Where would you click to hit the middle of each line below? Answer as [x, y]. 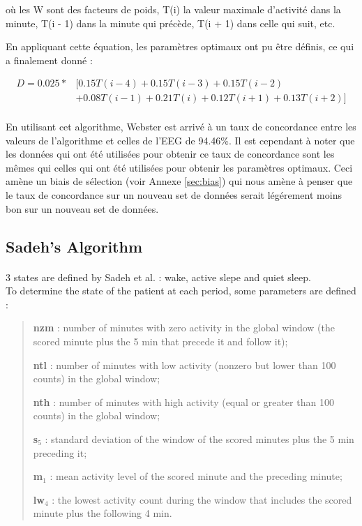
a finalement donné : [49, 60]
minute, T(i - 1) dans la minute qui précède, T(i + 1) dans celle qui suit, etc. [171, 23]
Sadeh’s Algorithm [74, 246]
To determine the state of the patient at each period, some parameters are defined [181, 291]
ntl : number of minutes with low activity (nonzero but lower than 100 [184, 365]
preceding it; [60, 452]
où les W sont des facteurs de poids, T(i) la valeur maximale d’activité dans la [173, 9]
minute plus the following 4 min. [103, 513]
